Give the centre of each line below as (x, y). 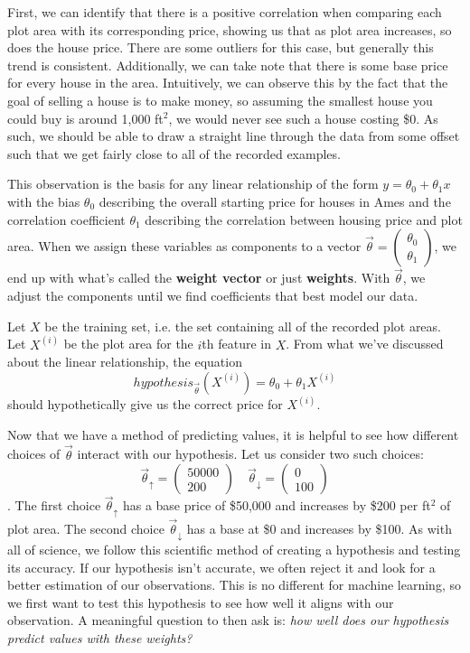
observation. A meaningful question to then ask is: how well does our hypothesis (228, 620)
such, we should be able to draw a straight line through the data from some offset (234, 136)
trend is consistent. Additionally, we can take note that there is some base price (228, 65)
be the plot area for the (128, 344)
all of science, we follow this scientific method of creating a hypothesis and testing (234, 550)
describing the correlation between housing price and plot (304, 219)
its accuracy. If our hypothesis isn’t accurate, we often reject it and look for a (221, 567)
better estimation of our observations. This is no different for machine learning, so (234, 585)
